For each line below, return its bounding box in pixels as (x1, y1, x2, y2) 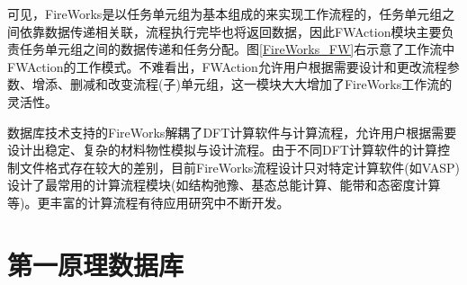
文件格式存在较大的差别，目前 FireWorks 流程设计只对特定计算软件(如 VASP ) (19, 157, 461, 176)
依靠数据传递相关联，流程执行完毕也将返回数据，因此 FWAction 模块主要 (19, 22, 442, 40)
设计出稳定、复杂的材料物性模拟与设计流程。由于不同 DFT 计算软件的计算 (7, 140, 437, 159)
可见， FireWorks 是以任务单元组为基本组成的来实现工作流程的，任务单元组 (7, 4, 443, 22)
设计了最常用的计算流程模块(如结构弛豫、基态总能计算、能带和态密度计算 (7, 175, 441, 194)
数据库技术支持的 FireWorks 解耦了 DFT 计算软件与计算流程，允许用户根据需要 (7, 122, 457, 141)
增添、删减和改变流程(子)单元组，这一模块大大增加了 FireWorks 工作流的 (31, 75, 453, 94)
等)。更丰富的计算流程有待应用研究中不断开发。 (7, 192, 290, 211)
